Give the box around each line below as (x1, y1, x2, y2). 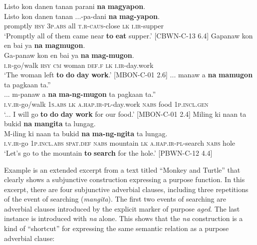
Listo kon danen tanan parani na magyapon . (4, 1, 146, 11)
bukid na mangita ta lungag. (4, 118, 96, 129)
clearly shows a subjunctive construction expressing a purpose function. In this (4, 174, 245, 185)
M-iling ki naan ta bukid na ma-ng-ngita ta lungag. (4, 128, 168, 138)
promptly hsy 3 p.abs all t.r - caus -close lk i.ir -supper (4, 20, 164, 31)
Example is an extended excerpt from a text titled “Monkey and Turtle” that (4, 164, 241, 175)
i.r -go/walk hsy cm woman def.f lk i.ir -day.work (4, 59, 154, 70)
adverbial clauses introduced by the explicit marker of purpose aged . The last (4, 203, 240, 214)
